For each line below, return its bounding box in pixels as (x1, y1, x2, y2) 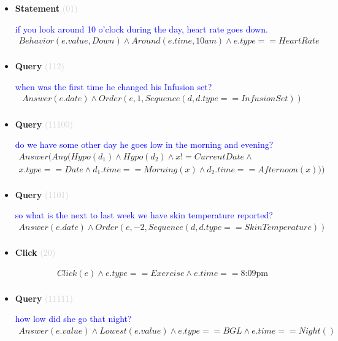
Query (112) (15, 59, 64, 72)
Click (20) (15, 246, 56, 259)
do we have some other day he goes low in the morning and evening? (15, 138, 274, 151)
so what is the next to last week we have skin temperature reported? (15, 209, 273, 221)
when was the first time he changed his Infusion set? (15, 80, 212, 93)
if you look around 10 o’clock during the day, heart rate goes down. (15, 22, 268, 35)
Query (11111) (15, 291, 73, 304)
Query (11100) (15, 117, 73, 130)
